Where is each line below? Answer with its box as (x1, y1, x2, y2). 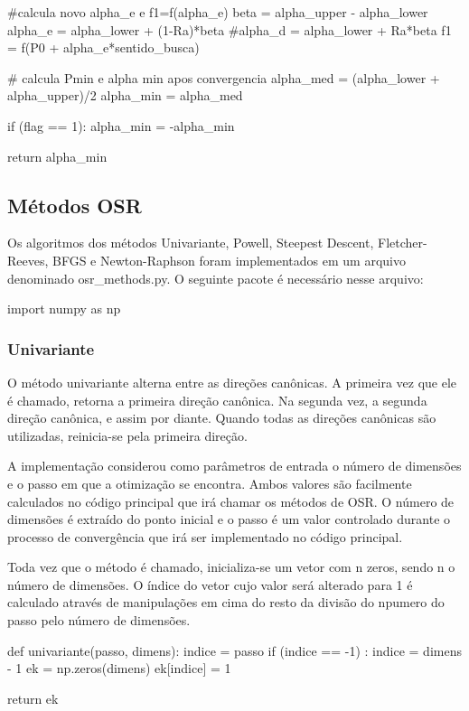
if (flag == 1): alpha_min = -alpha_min (7, 116, 235, 135)
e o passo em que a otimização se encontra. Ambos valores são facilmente (7, 473, 412, 492)
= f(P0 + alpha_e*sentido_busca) (7, 38, 200, 57)
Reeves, (7, 250, 49, 269)
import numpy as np (7, 299, 121, 318)
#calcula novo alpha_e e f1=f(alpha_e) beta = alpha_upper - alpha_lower (7, 3, 428, 21)
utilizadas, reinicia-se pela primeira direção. (7, 426, 248, 444)
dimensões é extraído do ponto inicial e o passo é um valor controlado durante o (7, 510, 451, 529)
